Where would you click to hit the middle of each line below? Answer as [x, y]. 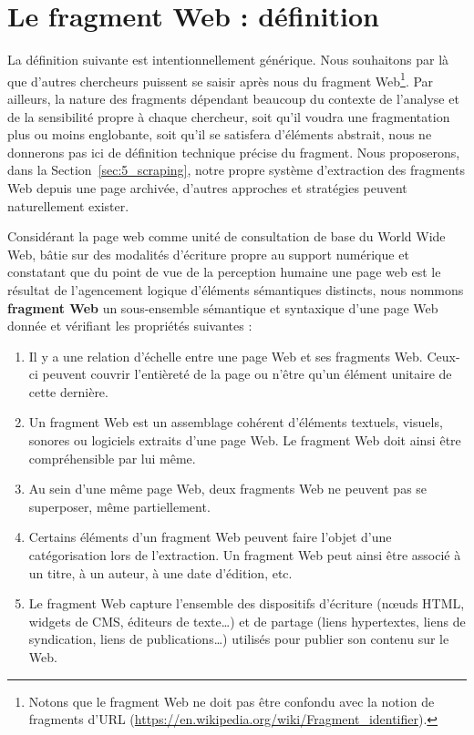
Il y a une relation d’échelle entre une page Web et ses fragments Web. [226, 356]
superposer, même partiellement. [119, 506]
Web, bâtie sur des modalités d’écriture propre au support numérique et [208, 254]
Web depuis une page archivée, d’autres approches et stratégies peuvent [207, 187]
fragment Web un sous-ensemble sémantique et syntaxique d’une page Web [223, 307]
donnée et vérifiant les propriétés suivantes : [130, 326]
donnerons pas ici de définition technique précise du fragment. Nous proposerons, [234, 152]
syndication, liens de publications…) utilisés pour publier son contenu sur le [239, 639]
